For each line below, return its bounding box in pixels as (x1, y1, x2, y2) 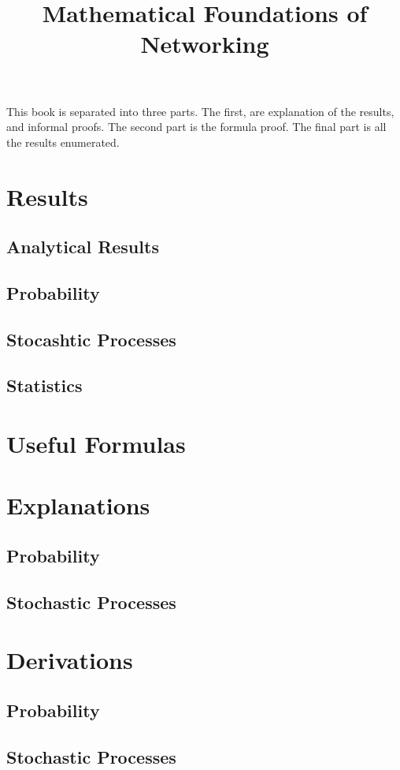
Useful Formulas (6, 428, 186, 460)
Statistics (6, 373, 83, 398)
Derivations (6, 644, 133, 676)
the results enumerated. (6, 133, 120, 150)
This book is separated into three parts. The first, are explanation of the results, (6, 103, 394, 119)
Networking (140, 28, 269, 60)
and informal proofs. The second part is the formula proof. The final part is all (6, 118, 387, 135)
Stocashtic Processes (6, 327, 176, 351)
